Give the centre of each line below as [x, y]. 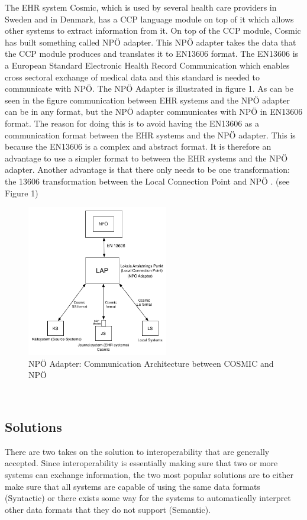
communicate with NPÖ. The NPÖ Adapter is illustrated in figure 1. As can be [149, 88]
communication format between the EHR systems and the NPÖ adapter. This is [150, 135]
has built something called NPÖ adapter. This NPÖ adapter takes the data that [151, 42]
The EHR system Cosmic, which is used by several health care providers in [141, 7]
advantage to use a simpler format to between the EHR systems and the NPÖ [146, 158]
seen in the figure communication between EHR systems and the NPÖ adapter [147, 100]
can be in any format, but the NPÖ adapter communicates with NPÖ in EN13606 [154, 112]
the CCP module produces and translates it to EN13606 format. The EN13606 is [152, 54]
